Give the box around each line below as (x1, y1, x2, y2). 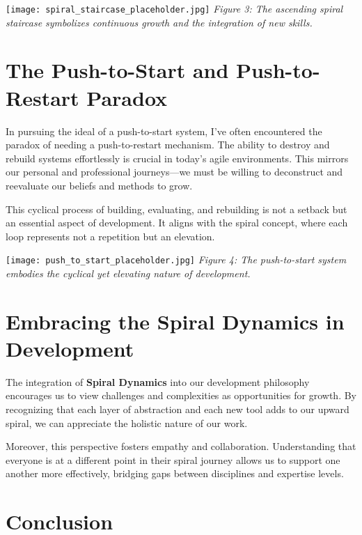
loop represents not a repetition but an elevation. (6, 228, 215, 243)
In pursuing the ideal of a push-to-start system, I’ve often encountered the (6, 123, 322, 138)
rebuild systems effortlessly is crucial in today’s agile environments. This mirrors (6, 150, 349, 165)
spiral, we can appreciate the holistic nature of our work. (6, 415, 248, 430)
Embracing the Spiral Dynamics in (6, 307, 345, 335)
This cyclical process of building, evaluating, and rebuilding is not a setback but (6, 201, 347, 216)
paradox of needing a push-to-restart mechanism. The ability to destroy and (6, 137, 330, 152)
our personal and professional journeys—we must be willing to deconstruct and (6, 164, 343, 179)
